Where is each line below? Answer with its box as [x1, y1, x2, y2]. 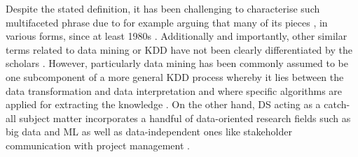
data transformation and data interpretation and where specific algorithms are [6, 83, 343, 98]
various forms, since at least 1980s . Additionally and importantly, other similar [6, 29, 347, 43]
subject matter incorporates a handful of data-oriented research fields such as [19, 110, 351, 125]
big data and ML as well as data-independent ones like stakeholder [6, 124, 292, 139]
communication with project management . [6, 137, 190, 152]
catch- [324, 97, 350, 112]
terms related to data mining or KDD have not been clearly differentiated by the [6, 42, 352, 57]
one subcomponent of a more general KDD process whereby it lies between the [6, 69, 344, 84]
